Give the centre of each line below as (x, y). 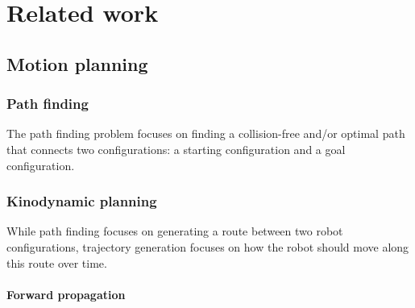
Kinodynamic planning (82, 201)
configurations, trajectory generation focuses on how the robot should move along (208, 246)
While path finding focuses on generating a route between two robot (175, 231)
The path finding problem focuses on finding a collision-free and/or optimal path (206, 133)
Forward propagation (66, 294)
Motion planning (77, 63)
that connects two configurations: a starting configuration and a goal (176, 149)
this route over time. (57, 262)
